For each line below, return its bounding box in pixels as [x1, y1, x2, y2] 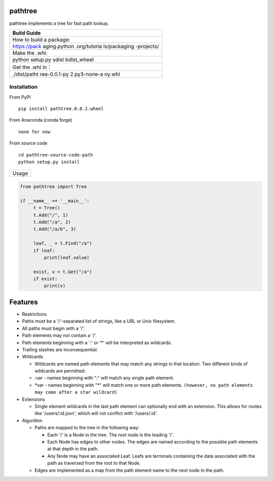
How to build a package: [12, 36, 71, 43]
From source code [9, 140, 48, 146]
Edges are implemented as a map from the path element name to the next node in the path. [34, 467, 224, 473]
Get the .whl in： [12, 63, 53, 70]
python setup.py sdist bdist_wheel [12, 56, 94, 63]
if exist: [33, 276, 58, 282]
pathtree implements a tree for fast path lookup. [9, 20, 109, 26]
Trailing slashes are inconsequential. [22, 346, 98, 352]
